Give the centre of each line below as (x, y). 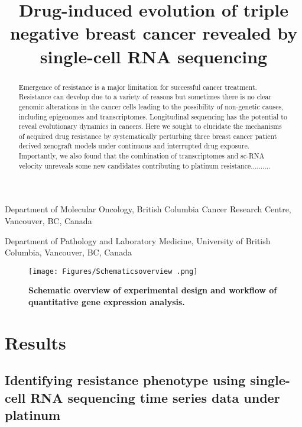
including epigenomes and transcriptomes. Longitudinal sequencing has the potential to (153, 116)
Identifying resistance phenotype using (125, 380)
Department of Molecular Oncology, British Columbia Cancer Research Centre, (148, 209)
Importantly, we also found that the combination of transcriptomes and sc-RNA (142, 156)
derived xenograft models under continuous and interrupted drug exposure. (134, 146)
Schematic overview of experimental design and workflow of (153, 290)
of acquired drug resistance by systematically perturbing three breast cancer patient (148, 136)
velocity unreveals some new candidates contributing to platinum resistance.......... (144, 165)
